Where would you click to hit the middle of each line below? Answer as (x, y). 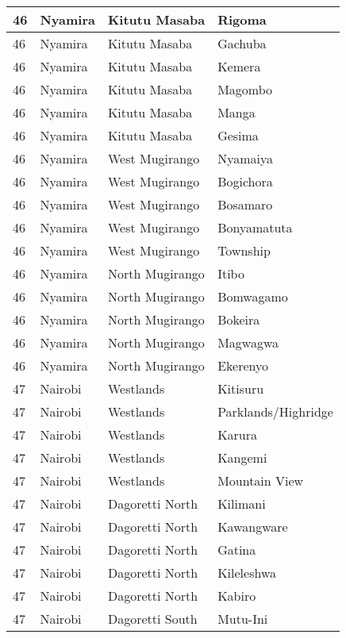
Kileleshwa (247, 573)
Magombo (245, 89)
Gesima (238, 135)
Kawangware (253, 527)
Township (244, 250)
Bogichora (245, 181)
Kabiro (237, 596)
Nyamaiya (245, 158)
